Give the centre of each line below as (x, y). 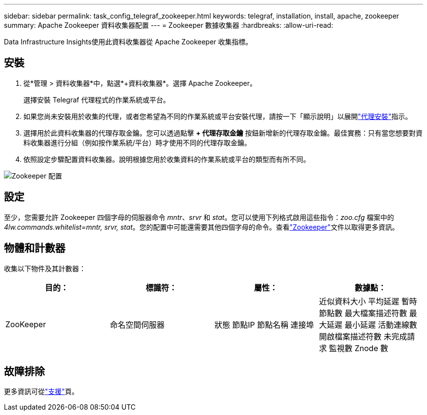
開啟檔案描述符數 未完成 (363, 336)
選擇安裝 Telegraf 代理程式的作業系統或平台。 (97, 99)
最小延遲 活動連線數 (381, 325)
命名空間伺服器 (137, 325)
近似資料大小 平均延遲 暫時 (368, 301)
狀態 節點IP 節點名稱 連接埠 (264, 325)
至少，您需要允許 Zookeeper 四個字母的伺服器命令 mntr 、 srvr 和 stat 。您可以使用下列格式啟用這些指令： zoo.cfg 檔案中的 (199, 217)
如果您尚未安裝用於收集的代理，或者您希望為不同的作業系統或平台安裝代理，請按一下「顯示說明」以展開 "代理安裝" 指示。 (218, 116)
